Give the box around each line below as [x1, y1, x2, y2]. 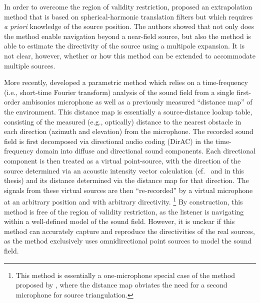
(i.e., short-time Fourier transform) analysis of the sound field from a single [4, 86, 234, 97]
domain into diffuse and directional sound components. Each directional [35, 145, 256, 156]
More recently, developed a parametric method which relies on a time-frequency [4, 77, 248, 87]
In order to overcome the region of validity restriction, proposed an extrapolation [4, 1, 252, 11]
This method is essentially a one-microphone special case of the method [15, 269, 235, 280]
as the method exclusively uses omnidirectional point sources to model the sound [4, 235, 252, 246]
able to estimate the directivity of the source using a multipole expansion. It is [4, 40, 245, 51]
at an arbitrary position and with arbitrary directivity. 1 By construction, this [4, 195, 243, 206]
